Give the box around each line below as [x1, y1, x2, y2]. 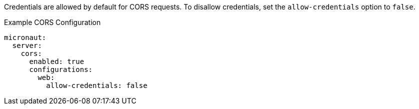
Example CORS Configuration [4, 18, 101, 26]
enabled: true [29, 57, 84, 65]
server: [12, 41, 42, 49]
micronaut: [4, 33, 46, 41]
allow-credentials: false [46, 81, 147, 89]
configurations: [29, 65, 93, 73]
